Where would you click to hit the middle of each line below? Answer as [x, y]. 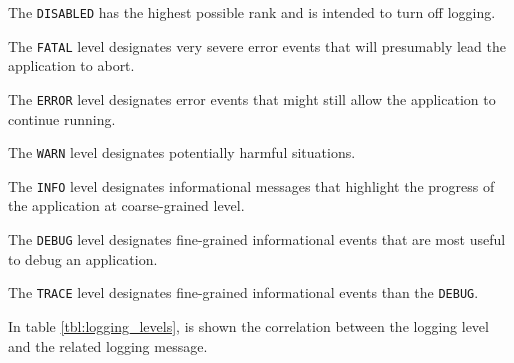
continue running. [62, 118]
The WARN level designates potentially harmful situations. [182, 152]
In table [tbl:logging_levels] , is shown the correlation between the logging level [248, 325]
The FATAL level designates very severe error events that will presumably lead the [257, 45]
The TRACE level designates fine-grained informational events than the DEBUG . [243, 292]
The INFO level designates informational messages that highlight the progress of [251, 185]
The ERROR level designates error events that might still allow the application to [252, 98]
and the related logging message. [108, 345]
